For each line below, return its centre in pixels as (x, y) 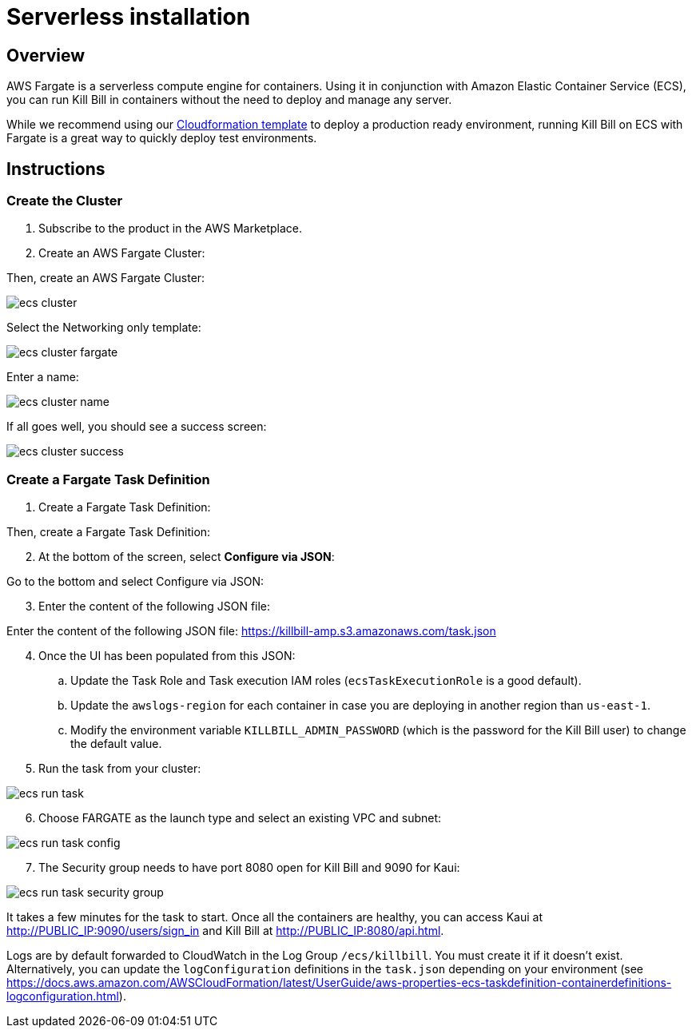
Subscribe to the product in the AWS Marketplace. (171, 229)
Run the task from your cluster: (120, 769)
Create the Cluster (65, 201)
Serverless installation (129, 17)
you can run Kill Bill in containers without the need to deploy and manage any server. (229, 100)
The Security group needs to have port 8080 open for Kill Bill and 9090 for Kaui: (249, 868)
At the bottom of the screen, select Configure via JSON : (187, 557)
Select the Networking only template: (104, 328)
